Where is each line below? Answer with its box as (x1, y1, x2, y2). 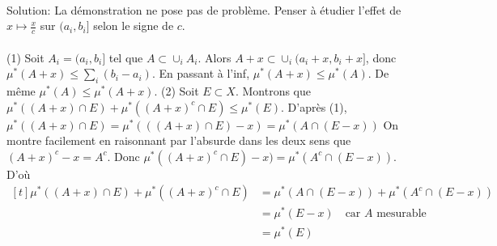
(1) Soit (6, 49, 45, 66)
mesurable (376, 208, 427, 220)
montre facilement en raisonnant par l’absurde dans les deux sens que (6, 132, 351, 149)
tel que (108, 49, 143, 66)
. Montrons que (235, 82, 312, 99)
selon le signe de (93, 17, 174, 34)
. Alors (198, 49, 232, 66)
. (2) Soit (154, 82, 199, 99)
